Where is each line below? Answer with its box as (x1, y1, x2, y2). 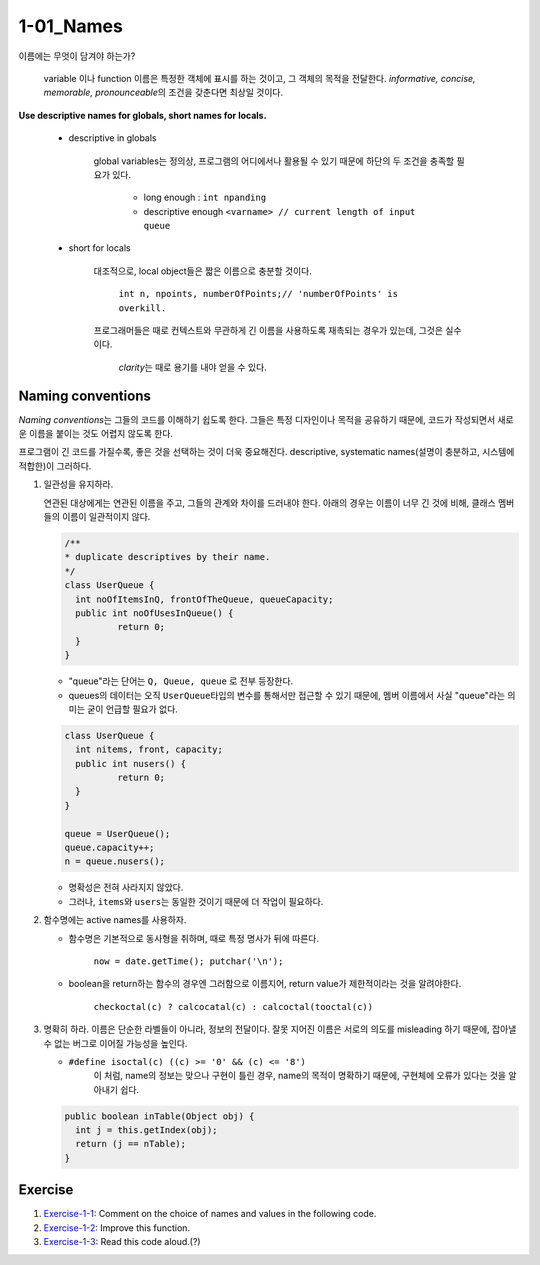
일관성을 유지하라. (43, 478, 114, 490)
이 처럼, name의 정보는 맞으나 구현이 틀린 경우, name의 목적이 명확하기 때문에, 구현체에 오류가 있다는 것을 (93, 1070, 507, 1082)
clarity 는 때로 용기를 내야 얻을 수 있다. (118, 361, 267, 373)
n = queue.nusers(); (64, 856, 165, 867)
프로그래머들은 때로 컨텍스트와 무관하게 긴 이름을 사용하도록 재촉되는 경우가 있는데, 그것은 (93, 325, 444, 337)
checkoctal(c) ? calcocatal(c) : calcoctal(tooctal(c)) (93, 1001, 374, 1012)
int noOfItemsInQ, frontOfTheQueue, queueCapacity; (75, 593, 334, 605)
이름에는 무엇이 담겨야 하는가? (18, 50, 136, 62)
